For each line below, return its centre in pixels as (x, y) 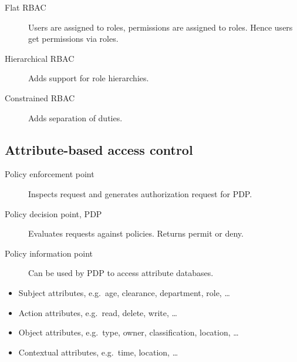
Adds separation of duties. (75, 117)
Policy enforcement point (50, 174)
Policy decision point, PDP (53, 213)
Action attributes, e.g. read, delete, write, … (98, 312)
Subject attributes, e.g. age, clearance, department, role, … (124, 292)
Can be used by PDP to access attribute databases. (121, 273)
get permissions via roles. (73, 39)
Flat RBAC (26, 7)
